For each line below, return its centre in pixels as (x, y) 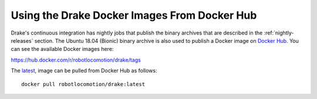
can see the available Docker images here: (62, 49)
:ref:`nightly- (279, 33)
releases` (22, 40)
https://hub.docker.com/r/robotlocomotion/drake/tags (76, 60)
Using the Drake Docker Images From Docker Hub (134, 15)
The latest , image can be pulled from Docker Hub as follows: (84, 71)
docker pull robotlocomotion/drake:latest (83, 84)
